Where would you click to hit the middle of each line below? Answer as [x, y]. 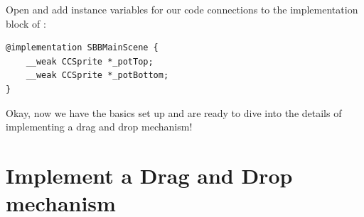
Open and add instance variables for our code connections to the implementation [182, 9]
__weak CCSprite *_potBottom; [97, 76]
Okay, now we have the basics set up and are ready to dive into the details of [174, 112]
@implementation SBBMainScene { [82, 48]
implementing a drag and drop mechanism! [99, 127]
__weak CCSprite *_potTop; [90, 61]
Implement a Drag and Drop [149, 175]
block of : [26, 23]
